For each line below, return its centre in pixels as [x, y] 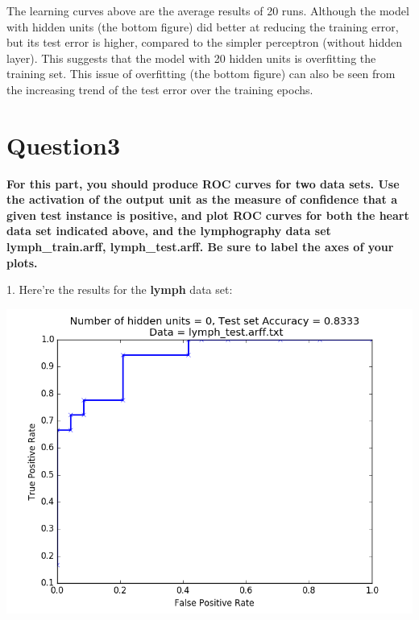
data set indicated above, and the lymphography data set [169, 231]
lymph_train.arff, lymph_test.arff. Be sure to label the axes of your [200, 247]
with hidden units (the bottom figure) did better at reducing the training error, [203, 26]
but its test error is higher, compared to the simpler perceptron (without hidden [205, 42]
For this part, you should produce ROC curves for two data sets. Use [203, 183]
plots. [22, 262]
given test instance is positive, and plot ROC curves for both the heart [208, 215]
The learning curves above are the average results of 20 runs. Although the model [208, 10]
